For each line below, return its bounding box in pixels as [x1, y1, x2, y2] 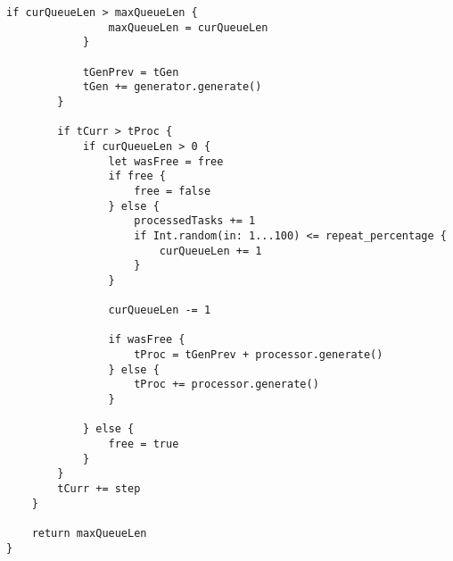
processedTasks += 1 [134, 214, 256, 228]
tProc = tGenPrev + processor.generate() [134, 348, 383, 362]
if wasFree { [108, 333, 185, 347]
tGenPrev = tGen [82, 65, 179, 79]
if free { [108, 170, 166, 183]
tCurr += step [57, 482, 141, 495]
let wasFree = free [108, 155, 224, 168]
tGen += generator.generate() [82, 80, 262, 94]
